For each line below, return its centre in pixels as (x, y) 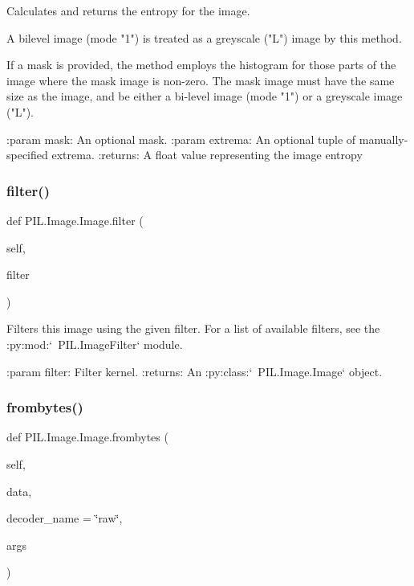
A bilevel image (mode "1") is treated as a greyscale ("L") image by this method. (204, 37)
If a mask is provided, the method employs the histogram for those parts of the (201, 65)
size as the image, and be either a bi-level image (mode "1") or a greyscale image (205, 96)
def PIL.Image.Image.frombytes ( (87, 437)
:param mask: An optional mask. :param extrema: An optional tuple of (181, 139)
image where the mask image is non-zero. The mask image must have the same (201, 80)
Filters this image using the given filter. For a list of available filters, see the (193, 328)
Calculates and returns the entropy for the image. (128, 10)
